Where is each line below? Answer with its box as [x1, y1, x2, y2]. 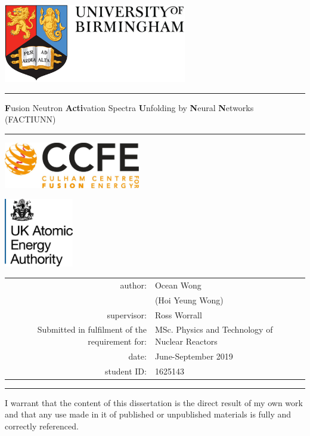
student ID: [105, 364, 147, 377]
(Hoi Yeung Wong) [154, 293, 224, 306]
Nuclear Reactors [154, 334, 218, 347]
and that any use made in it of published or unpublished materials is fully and [5, 408, 292, 420]
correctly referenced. [5, 419, 79, 432]
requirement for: [88, 334, 147, 347]
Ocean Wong [154, 278, 201, 291]
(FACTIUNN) [5, 113, 56, 125]
